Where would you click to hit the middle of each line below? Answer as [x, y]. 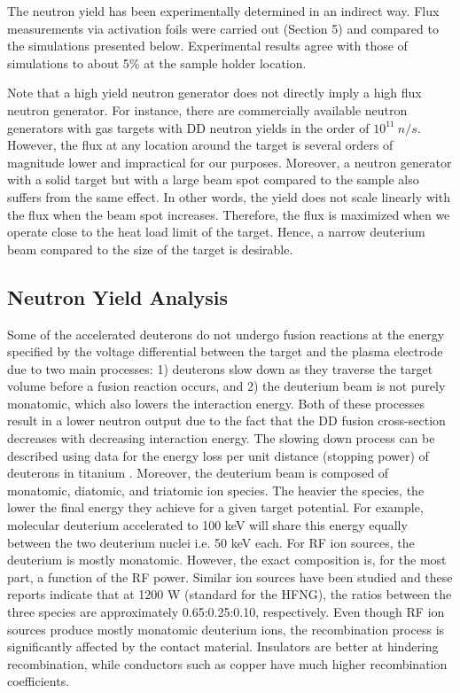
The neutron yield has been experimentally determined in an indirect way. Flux [223, 11]
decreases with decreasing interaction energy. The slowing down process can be [221, 438]
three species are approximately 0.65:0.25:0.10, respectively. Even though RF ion [226, 612]
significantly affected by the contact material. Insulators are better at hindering [223, 646]
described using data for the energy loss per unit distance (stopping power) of [218, 455]
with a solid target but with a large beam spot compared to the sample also [213, 179]
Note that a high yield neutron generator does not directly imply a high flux [214, 93]
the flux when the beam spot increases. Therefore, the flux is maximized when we [229, 214]
